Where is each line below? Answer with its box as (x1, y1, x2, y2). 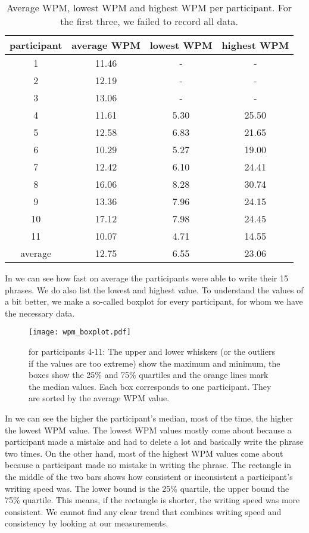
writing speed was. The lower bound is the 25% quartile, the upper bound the (5, 482, 289, 494)
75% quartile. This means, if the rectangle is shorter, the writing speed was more (5, 494, 300, 506)
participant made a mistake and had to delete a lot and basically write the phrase (5, 435, 304, 448)
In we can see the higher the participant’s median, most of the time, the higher (5, 412, 294, 424)
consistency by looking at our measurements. (5, 517, 168, 529)
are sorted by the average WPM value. (29, 392, 170, 404)
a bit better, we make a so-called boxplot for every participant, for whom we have (5, 295, 303, 308)
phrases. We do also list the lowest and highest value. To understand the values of (5, 283, 304, 296)
